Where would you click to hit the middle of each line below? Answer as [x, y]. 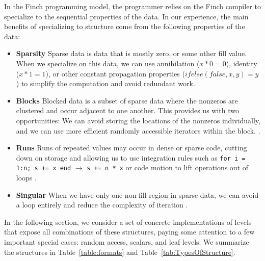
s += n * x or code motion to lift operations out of [168, 167]
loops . [26, 178]
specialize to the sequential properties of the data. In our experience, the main [126, 16]
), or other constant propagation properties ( [115, 73]
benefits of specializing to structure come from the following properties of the [125, 26]
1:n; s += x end [44, 168]
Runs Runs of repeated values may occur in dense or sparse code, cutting [131, 148]
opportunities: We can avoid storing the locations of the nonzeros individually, [138, 120]
